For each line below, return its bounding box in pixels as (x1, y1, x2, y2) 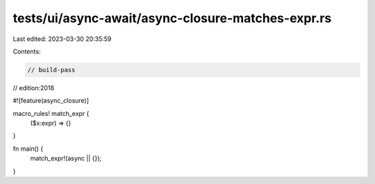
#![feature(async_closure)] (12, 97, 90, 105)
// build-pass (27, 66, 76, 74)
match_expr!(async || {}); (30, 154, 102, 162)
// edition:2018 (12, 83, 55, 92)
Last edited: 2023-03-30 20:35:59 (12, 35, 112, 43)
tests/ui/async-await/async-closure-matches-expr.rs (12, 10, 332, 26)
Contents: (12, 47, 41, 56)
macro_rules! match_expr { (12, 109, 90, 117)
